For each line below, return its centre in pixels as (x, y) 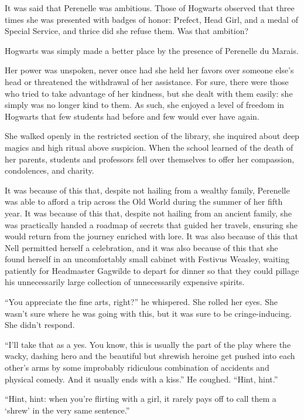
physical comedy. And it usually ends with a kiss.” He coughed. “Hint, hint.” (141, 379)
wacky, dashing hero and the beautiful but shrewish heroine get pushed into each (150, 356)
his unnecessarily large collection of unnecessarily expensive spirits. (125, 282)
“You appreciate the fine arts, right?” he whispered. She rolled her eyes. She (141, 302)
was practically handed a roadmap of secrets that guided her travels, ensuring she (151, 224)
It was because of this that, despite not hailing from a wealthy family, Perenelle (147, 190)
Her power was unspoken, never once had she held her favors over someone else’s (149, 70)
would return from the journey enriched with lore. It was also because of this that (152, 236)
